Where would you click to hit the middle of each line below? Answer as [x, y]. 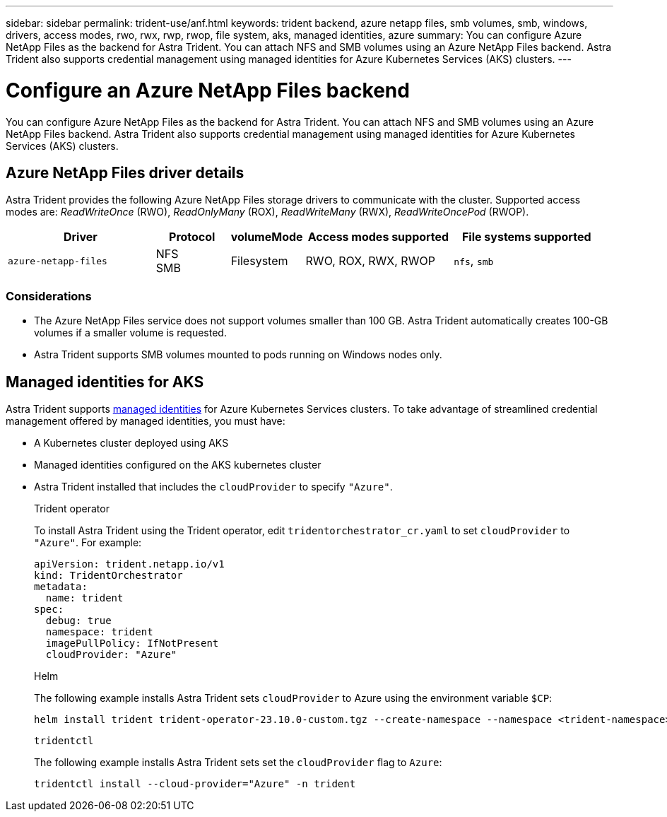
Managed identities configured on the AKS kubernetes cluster [178, 464]
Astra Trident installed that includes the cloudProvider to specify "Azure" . [213, 486]
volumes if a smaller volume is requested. [130, 333]
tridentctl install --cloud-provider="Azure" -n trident [195, 783]
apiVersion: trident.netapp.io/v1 [129, 564]
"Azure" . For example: [88, 542]
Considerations [49, 296]
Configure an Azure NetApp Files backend [208, 90]
